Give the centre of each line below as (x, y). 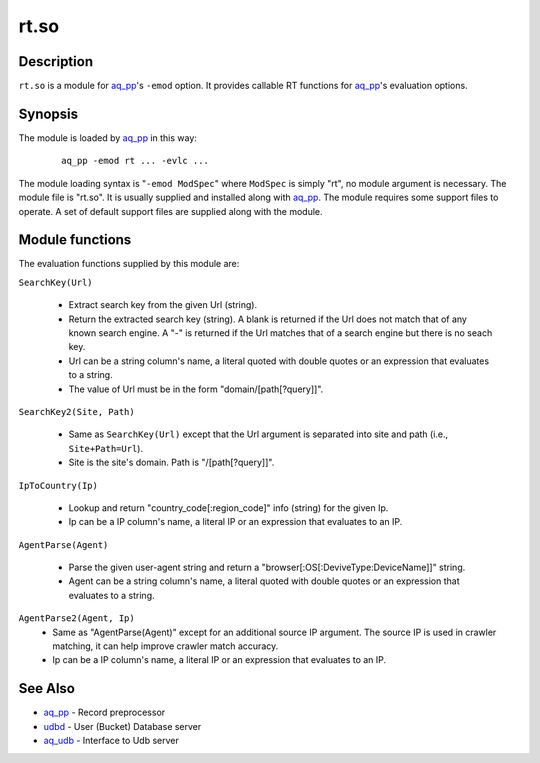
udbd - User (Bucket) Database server (122, 726)
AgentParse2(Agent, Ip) (76, 618)
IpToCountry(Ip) (58, 485)
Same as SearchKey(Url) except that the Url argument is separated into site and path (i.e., (258, 434)
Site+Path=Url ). (106, 448)
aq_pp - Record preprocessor (104, 712)
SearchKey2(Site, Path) (76, 411)
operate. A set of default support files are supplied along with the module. (171, 211)
